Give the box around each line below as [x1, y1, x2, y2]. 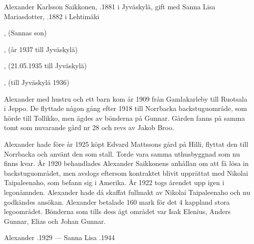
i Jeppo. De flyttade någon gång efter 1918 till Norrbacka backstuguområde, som [4, 103, 247, 113]
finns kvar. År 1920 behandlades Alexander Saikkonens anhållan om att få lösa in [4, 158, 249, 168]
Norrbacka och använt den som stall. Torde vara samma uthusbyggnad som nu [4, 148, 240, 159]
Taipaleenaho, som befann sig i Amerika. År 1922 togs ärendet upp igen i [4, 177, 225, 188]
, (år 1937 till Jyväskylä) [4, 44, 78, 54]
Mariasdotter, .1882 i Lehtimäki [4, 11, 100, 21]
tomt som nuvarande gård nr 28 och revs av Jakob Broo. [4, 122, 174, 133]
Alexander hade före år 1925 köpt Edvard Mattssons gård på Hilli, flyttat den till [4, 138, 249, 149]
